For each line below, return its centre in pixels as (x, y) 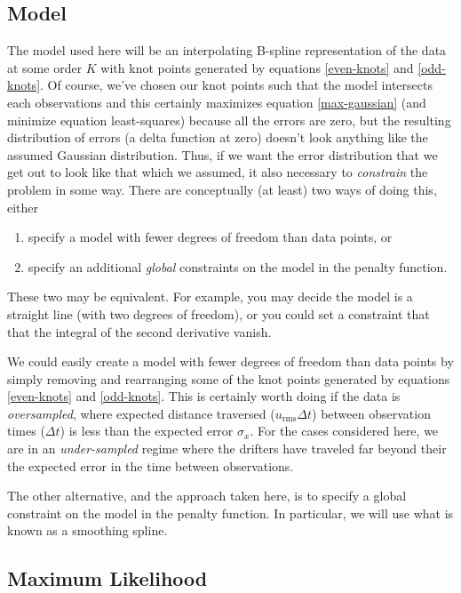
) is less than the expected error (147, 431)
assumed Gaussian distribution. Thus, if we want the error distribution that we (223, 154)
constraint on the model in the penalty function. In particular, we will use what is (230, 513)
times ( (26, 431)
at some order (45, 67)
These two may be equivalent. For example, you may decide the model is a (210, 296)
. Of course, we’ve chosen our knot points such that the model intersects (236, 85)
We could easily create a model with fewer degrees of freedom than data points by (230, 361)
